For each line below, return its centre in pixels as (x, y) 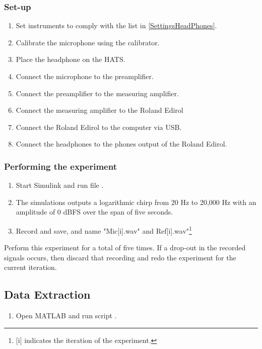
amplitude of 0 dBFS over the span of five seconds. (94, 212)
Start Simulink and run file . (60, 185)
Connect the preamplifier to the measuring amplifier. (97, 93)
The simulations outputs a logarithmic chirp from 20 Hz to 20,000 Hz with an (136, 202)
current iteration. (30, 267)
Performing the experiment (60, 166)
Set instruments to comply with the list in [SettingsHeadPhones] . (116, 25)
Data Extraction (47, 294)
